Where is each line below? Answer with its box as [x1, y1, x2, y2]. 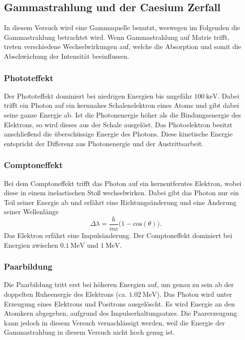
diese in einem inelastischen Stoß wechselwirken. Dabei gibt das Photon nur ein [4, 187, 239, 198]
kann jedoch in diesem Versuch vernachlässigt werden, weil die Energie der [4, 317, 225, 327]
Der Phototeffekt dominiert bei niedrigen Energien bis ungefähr [4, 90, 192, 101]
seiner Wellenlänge [4, 206, 59, 217]
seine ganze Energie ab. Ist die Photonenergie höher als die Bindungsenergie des [4, 109, 241, 119]
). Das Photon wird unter [157, 289, 232, 299]
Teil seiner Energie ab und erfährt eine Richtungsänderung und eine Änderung [4, 197, 237, 207]
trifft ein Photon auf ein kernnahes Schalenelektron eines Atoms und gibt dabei [4, 100, 239, 110]
